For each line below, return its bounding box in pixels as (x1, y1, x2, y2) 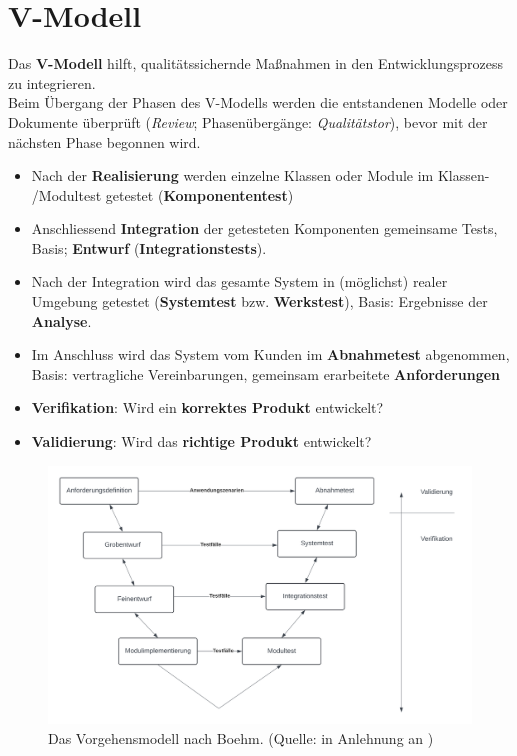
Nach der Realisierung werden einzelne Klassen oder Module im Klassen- (31, 165, 490, 186)
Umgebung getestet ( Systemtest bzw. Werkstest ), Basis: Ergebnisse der (31, 291, 488, 312)
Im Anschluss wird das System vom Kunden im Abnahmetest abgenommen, (31, 344, 510, 365)
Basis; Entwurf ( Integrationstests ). (31, 237, 267, 258)
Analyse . (31, 310, 92, 331)
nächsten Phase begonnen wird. (8, 131, 201, 152)
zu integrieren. (8, 72, 96, 93)
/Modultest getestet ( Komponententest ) (31, 184, 294, 205)
